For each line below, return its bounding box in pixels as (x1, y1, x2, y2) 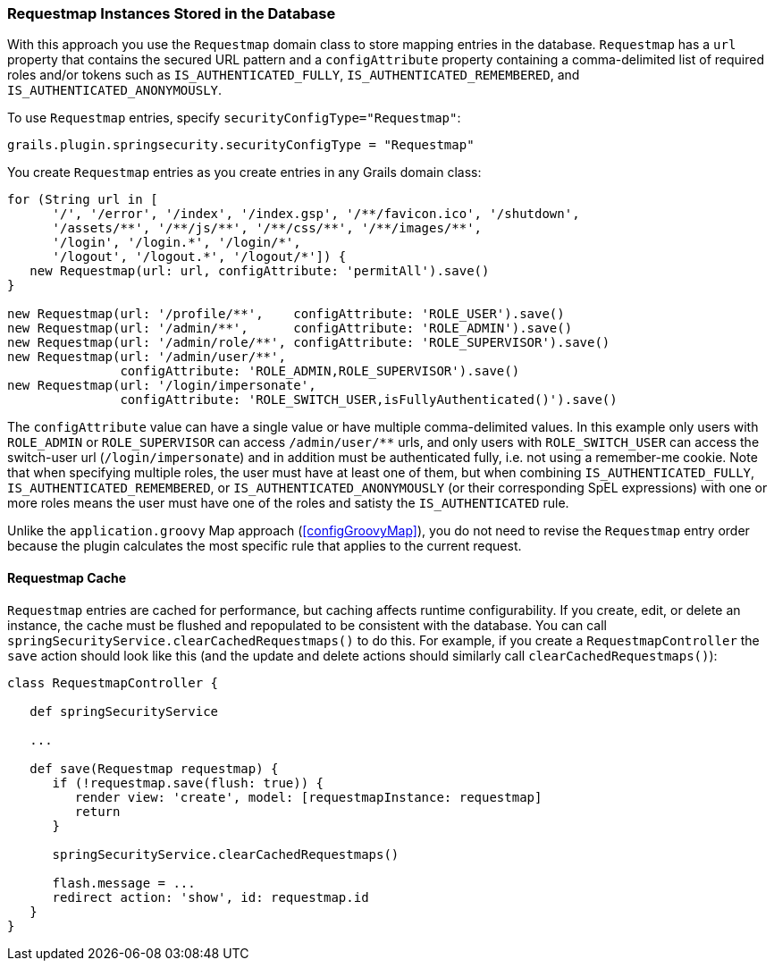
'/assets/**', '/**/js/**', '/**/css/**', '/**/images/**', (52, 221, 483, 236)
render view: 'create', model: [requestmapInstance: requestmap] (74, 789, 543, 804)
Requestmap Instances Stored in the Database (7, 4, 336, 22)
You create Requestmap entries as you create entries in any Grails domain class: (7, 164, 482, 181)
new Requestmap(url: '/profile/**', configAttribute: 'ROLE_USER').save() (7, 307, 565, 322)
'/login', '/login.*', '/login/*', (52, 235, 301, 250)
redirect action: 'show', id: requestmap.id (52, 889, 369, 905)
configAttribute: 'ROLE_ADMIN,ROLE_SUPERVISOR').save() (120, 364, 520, 379)
